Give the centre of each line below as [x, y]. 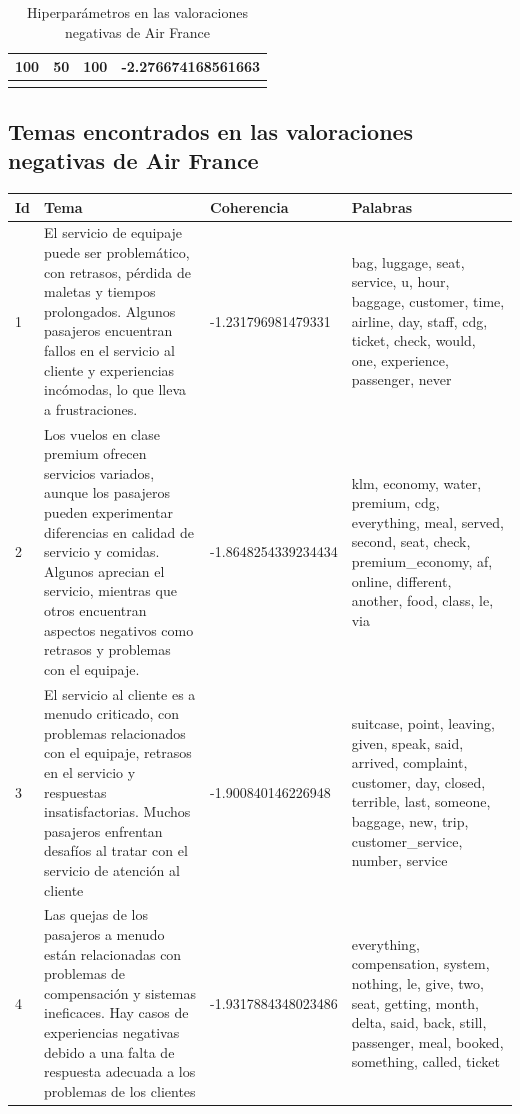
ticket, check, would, [413, 340]
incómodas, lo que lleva [115, 389]
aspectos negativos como [119, 629]
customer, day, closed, [418, 781]
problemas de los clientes [120, 1090]
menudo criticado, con [112, 713]
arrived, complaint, [409, 762]
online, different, [401, 580]
